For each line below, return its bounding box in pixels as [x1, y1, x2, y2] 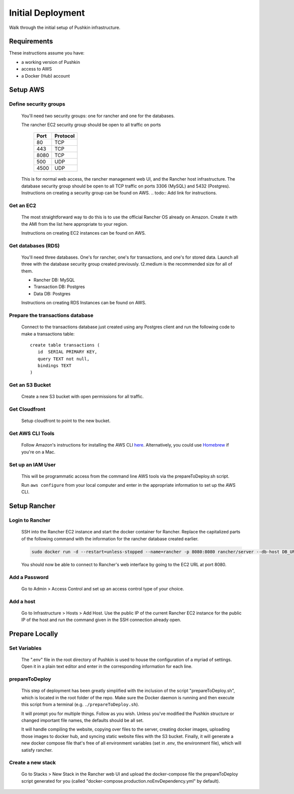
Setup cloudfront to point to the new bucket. [21, 418, 111, 424]
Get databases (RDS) [9, 242, 60, 249]
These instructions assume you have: [9, 50, 85, 56]
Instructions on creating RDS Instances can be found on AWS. [21, 300, 147, 306]
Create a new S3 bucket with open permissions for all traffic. [21, 394, 144, 399]
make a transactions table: [21, 331, 75, 337]
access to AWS [21, 66, 52, 72]
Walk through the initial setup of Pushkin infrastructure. [9, 25, 121, 30]
